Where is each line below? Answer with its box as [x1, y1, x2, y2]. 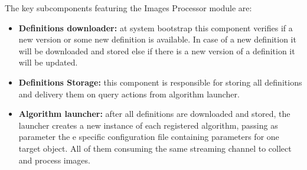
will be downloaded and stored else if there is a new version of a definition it [18, 44, 295, 57]
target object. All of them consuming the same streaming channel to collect [18, 142, 292, 154]
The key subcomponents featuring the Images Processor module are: [5, 2, 252, 14]
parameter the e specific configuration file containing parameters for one [18, 130, 279, 143]
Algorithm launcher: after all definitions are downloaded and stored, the [18, 107, 290, 120]
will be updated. [18, 56, 78, 68]
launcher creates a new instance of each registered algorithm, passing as [18, 119, 278, 131]
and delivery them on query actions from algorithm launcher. [18, 87, 240, 100]
